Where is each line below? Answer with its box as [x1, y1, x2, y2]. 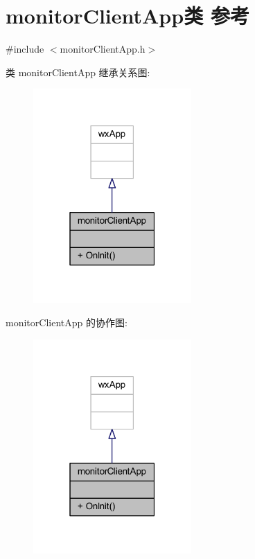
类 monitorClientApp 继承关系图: [6, 64, 150, 79]
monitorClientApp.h [60, 42, 146, 56]
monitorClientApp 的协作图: [6, 315, 127, 329]
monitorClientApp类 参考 [6, 1, 249, 30]
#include [6, 42, 44, 56]
